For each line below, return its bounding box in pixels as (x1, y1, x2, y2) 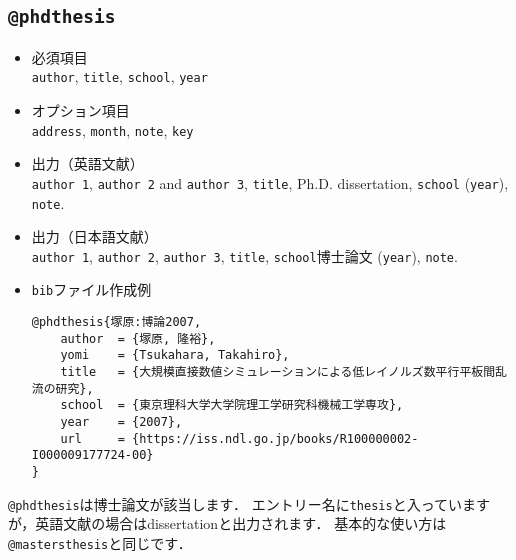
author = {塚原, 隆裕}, (60, 331, 216, 346)
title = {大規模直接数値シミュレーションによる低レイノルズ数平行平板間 (60, 365, 496, 380)
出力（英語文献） (31, 153, 144, 174)
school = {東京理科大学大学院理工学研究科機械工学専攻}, (60, 398, 404, 413)
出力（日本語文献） (31, 226, 158, 247)
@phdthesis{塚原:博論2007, (31, 315, 202, 330)
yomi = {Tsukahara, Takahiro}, (60, 348, 290, 363)
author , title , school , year (31, 66, 208, 87)
